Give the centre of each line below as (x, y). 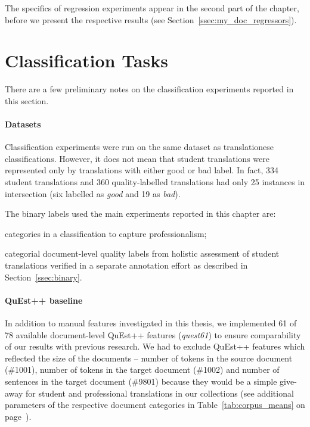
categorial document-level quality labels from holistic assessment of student (142, 253)
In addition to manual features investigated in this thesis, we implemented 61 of (151, 323)
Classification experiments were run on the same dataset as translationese (139, 147)
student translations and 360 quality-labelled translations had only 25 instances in (155, 182)
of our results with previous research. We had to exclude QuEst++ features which (155, 346)
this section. (27, 100)
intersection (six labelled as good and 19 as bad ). (93, 193)
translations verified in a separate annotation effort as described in (126, 265)
